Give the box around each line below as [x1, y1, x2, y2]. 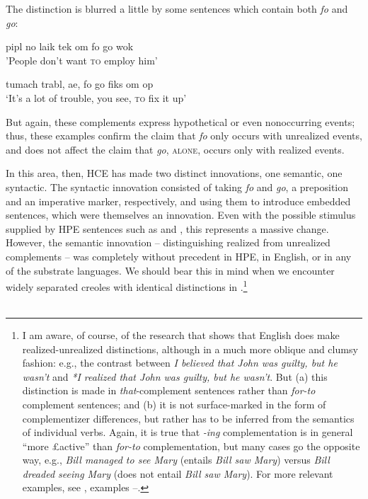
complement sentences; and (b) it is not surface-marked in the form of [22, 396, 326, 411]
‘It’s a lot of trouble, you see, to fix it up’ [6, 90, 187, 105]
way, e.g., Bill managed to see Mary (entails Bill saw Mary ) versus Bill [22, 452, 330, 467]
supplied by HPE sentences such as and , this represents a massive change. [6, 221, 329, 236]
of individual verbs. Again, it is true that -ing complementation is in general [22, 425, 353, 440]
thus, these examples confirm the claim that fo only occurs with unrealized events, [6, 128, 362, 143]
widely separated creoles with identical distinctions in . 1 [6, 277, 248, 294]
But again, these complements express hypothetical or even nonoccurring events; [6, 114, 355, 129]
